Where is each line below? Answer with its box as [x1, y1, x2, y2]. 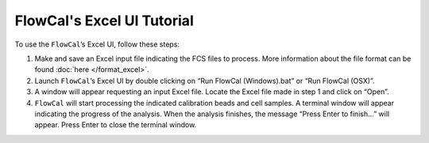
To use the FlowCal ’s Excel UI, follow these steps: [14, 40, 180, 49]
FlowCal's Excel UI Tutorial [14, 12, 194, 29]
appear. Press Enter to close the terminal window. [34, 120, 197, 130]
